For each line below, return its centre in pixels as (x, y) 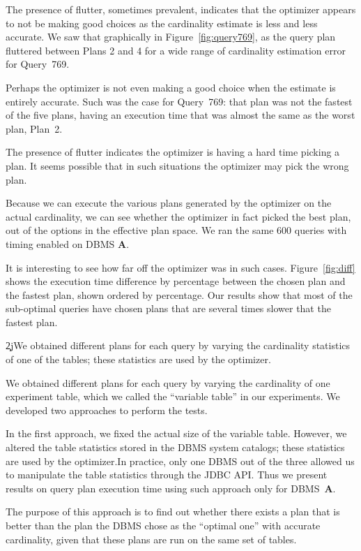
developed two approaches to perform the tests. (107, 410)
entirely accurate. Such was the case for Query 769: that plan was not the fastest (179, 101)
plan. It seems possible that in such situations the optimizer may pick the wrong (177, 165)
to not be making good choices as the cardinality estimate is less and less (162, 23)
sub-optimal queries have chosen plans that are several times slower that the (168, 308)
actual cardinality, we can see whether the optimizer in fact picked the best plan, (178, 216)
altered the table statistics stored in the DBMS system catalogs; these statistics (175, 447)
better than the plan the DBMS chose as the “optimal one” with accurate (163, 525)
